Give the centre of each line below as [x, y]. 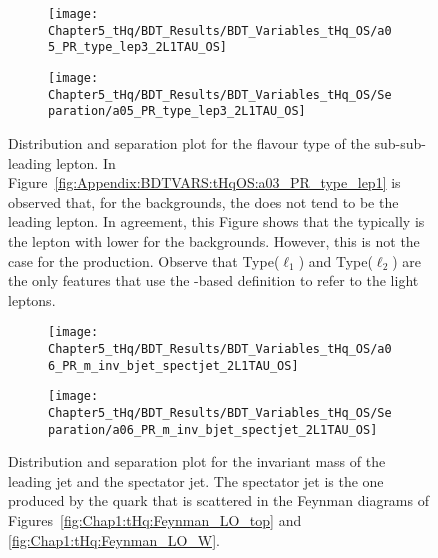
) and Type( [335, 260]
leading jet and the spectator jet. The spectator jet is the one [196, 480]
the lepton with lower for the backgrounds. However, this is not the [214, 240]
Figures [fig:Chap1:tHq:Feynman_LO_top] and [155, 520]
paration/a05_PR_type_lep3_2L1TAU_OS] [177, 111]
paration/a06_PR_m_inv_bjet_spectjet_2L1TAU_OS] [213, 429]
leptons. [32, 299]
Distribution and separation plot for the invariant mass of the [197, 461]
